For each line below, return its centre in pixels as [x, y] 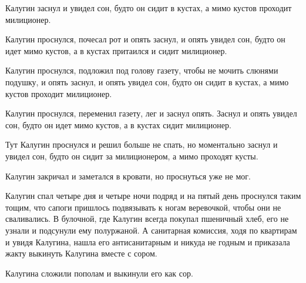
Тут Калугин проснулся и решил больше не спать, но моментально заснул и [142, 144]
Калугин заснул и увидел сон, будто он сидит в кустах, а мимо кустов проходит [149, 8]
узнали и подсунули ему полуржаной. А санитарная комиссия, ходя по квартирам [151, 230]
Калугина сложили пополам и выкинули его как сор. [99, 273]
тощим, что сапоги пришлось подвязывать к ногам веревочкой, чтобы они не [143, 207]
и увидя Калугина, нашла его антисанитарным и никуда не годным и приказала [148, 242]
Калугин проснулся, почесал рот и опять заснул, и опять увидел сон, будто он [145, 39]
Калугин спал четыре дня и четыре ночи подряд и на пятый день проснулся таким [153, 196]
